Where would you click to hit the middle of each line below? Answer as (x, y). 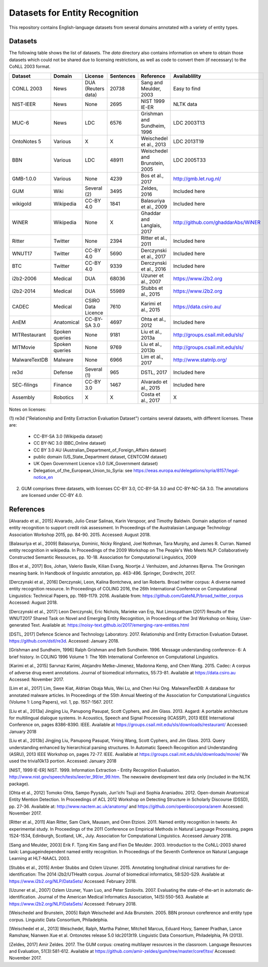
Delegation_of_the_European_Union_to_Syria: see (83, 470)
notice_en (43, 477)
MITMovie (23, 347)
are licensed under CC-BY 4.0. (52, 495)
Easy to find (187, 88)
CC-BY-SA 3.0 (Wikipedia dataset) (68, 436)
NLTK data (186, 104)
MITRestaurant (29, 335)
